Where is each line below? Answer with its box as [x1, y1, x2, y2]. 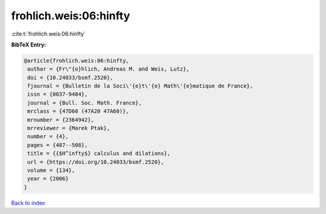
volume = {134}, [27, 167, 75, 174]
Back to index [11, 199, 45, 206]
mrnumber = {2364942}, [27, 116, 95, 123]
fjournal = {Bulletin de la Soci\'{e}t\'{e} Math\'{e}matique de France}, [27, 83, 254, 90]
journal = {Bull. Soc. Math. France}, [27, 99, 142, 106]
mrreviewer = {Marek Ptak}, [27, 125, 110, 132]
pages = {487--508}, [27, 142, 88, 148]
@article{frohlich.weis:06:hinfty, [24, 57, 129, 64]
